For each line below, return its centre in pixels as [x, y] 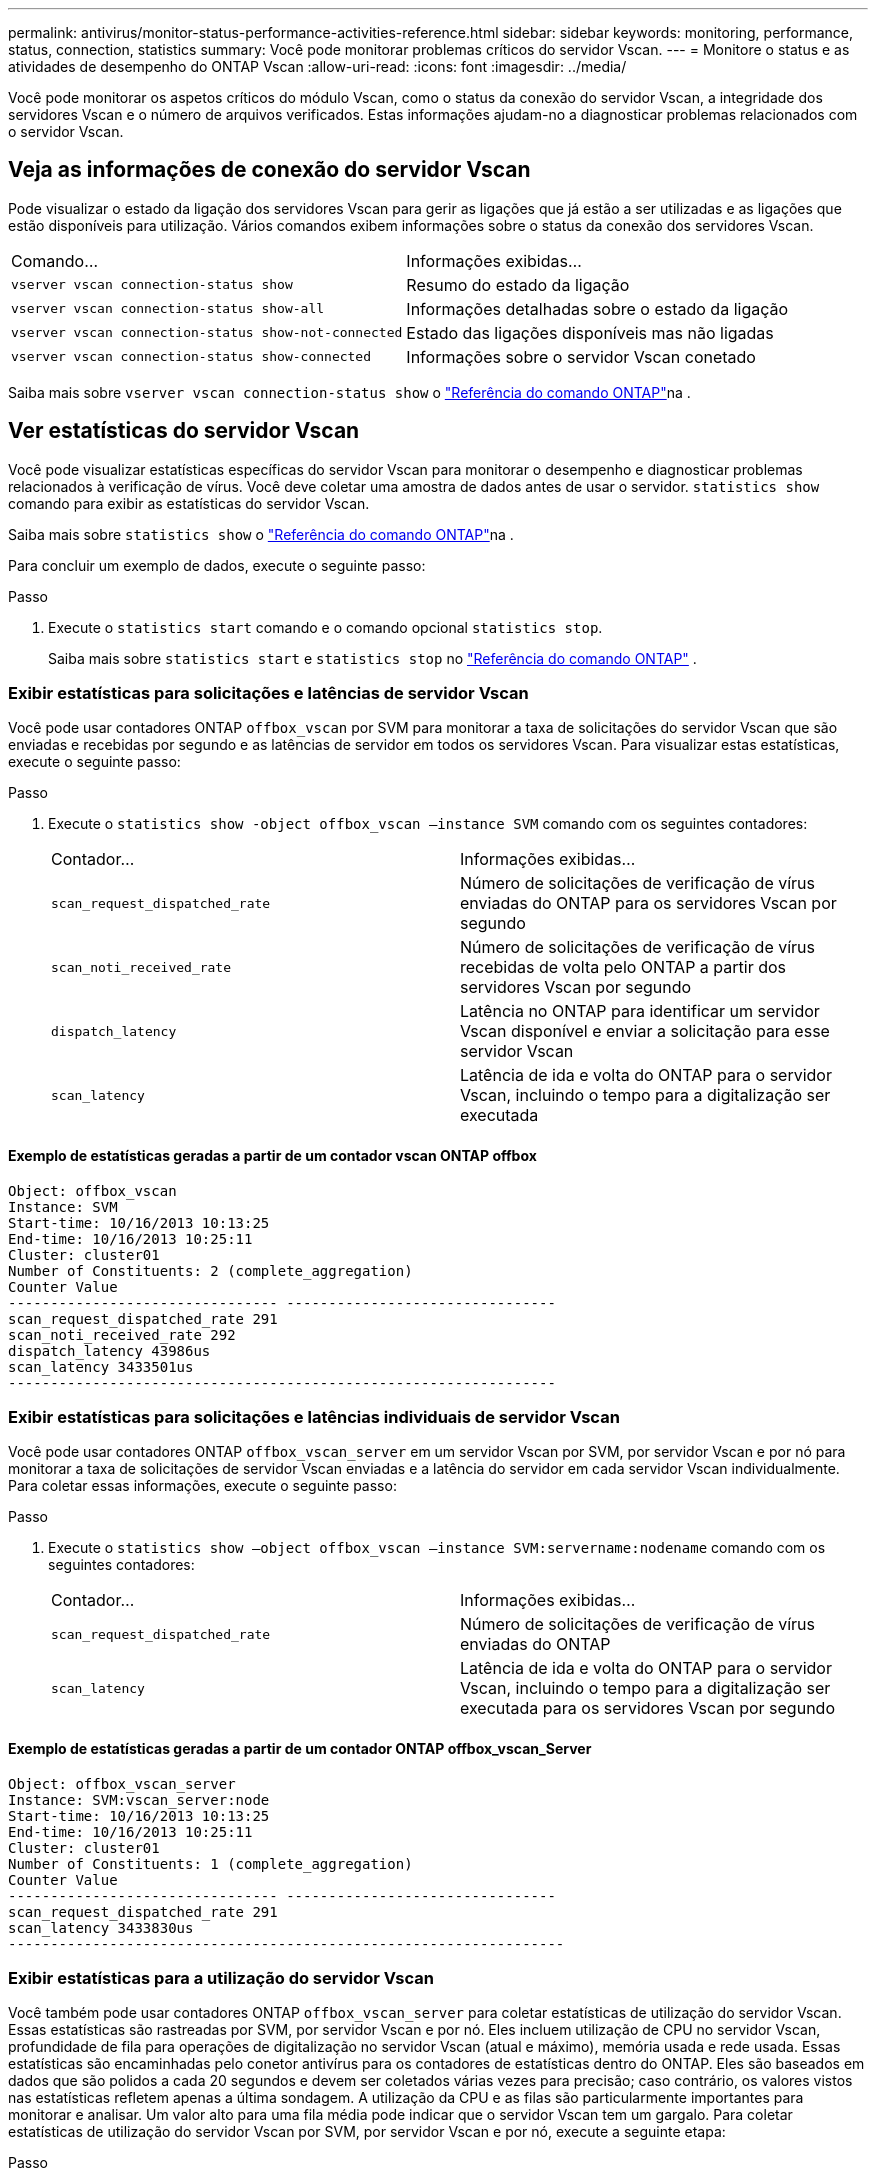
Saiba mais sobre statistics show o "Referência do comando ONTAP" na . [261, 534]
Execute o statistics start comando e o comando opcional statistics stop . [325, 627]
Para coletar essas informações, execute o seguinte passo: [202, 1486]
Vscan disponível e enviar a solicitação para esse [645, 1031]
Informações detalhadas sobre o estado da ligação [597, 308]
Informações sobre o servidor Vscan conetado [581, 356]
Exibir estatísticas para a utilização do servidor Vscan [221, 1978]
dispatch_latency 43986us [109, 1350]
